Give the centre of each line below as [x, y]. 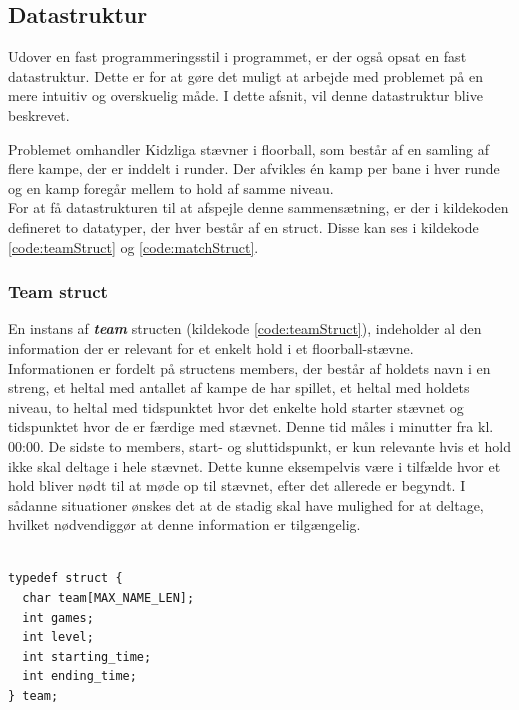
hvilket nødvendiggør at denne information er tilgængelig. [184, 524]
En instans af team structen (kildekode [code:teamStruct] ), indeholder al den [245, 328]
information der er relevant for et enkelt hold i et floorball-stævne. [211, 347]
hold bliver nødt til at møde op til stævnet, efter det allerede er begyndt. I [237, 485]
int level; [58, 637]
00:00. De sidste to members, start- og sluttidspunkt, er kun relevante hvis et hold [259, 445]
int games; [58, 617]
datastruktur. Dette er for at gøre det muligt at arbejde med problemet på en [245, 75]
